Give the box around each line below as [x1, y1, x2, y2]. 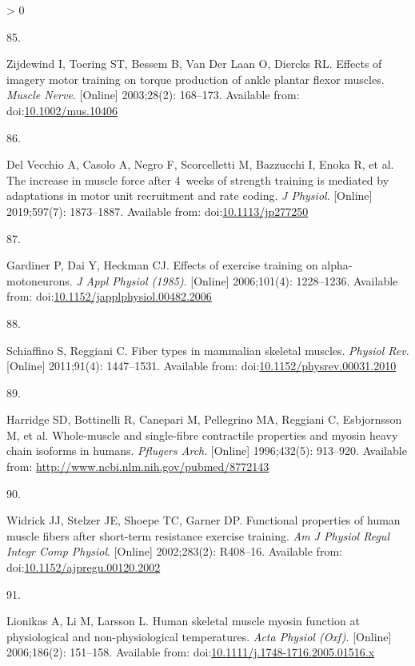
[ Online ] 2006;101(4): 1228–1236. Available [190, 272, 398, 289]
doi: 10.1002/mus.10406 [6, 102, 118, 118]
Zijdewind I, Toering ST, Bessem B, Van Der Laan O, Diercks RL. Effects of [6, 55, 382, 72]
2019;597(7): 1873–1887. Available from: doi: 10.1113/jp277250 [6, 202, 309, 219]
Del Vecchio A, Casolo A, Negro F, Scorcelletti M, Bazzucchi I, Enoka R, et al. [6, 156, 394, 173]
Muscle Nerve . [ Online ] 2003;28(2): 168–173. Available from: [6, 86, 300, 103]
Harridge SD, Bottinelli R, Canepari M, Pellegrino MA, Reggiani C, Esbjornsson [6, 411, 402, 428]
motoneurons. [6, 272, 73, 289]
